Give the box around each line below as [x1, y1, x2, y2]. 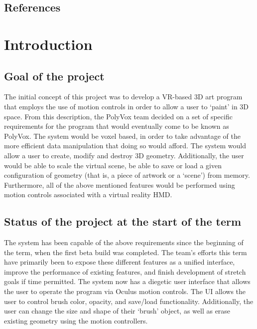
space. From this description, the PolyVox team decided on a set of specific [4, 111, 233, 121]
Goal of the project [4, 68, 105, 83]
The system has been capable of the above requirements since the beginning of [4, 237, 244, 248]
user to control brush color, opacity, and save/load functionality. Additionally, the [4, 296, 254, 306]
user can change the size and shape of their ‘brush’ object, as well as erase [4, 306, 231, 316]
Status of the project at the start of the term [4, 214, 242, 229]
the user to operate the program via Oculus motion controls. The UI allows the [4, 286, 246, 297]
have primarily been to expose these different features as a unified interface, [4, 257, 235, 267]
